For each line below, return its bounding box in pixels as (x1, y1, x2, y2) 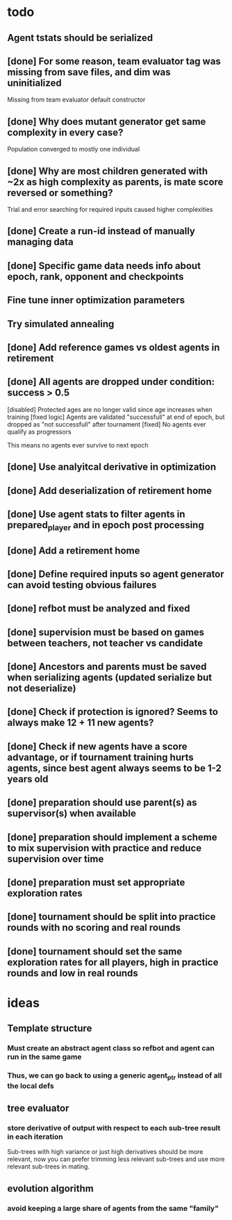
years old (7, 773, 49, 785)
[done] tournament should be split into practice (7, 911, 216, 923)
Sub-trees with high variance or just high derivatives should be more (7, 1148, 204, 1156)
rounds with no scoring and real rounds (7, 922, 181, 934)
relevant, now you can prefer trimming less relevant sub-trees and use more (7, 1155, 225, 1164)
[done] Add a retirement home (7, 545, 140, 557)
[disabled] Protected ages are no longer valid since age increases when (7, 405, 213, 413)
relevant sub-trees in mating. (7, 1162, 90, 1171)
